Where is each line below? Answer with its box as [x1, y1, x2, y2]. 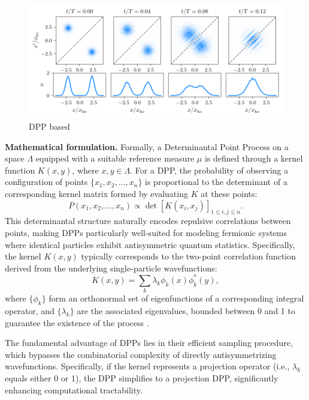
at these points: [201, 187, 257, 199]
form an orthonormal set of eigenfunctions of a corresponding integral [49, 292, 304, 305]
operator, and [5, 304, 54, 317]
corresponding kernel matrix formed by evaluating [5, 187, 188, 199]
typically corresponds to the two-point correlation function [81, 250, 296, 262]
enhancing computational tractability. [5, 383, 143, 396]
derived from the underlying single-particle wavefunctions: [5, 261, 217, 274]
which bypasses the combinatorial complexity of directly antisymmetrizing [5, 348, 277, 360]
